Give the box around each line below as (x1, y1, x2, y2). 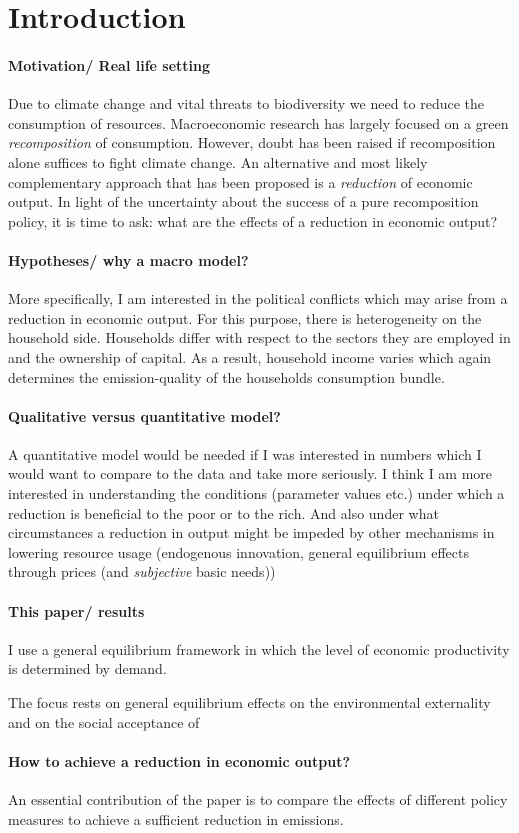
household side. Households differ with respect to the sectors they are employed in (8, 327, 511, 348)
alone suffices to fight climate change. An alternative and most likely (8, 151, 428, 172)
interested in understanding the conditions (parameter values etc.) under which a (8, 483, 505, 504)
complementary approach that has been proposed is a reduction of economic (8, 171, 473, 192)
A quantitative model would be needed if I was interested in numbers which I (8, 443, 482, 464)
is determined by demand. (8, 658, 167, 679)
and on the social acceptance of (8, 711, 200, 732)
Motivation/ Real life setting (8, 54, 211, 75)
